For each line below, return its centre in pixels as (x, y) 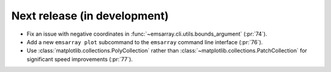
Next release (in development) (90, 16)
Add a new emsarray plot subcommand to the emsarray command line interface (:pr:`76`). (145, 42)
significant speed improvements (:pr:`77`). (80, 59)
